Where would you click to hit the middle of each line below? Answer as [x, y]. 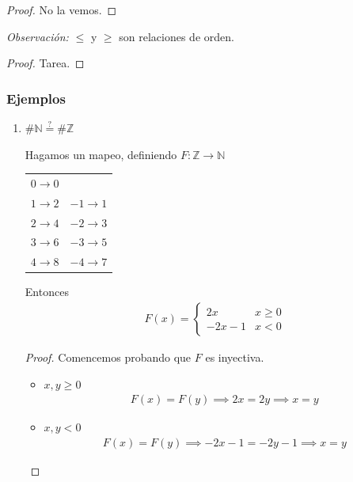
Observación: [38, 36]
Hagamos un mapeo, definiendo [101, 154]
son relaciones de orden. [176, 36]
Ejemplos [36, 98]
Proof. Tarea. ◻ [46, 63]
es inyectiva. [235, 357]
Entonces [47, 292]
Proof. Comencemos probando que [108, 357]
